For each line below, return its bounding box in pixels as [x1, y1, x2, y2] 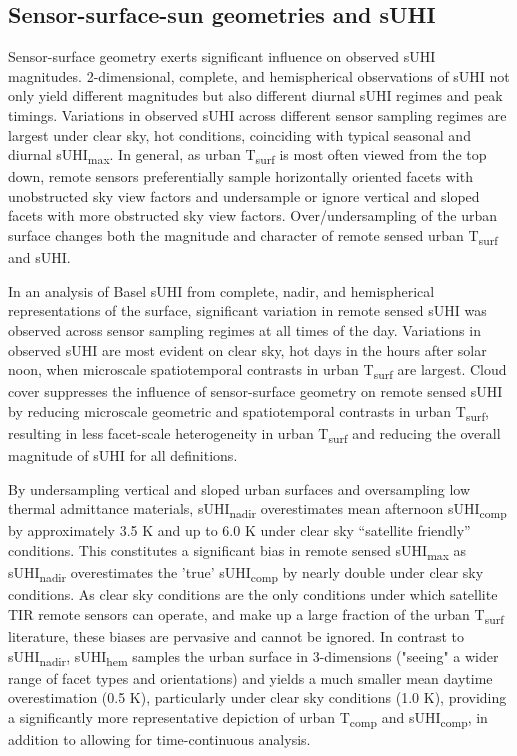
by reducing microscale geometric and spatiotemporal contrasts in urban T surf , [8, 400, 489, 424]
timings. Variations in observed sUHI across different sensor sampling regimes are [8, 104, 507, 125]
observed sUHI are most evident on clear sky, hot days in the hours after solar [8, 339, 487, 360]
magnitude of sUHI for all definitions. [8, 445, 238, 466]
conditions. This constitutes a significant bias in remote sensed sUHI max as [8, 540, 467, 563]
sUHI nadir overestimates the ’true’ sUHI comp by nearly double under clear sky [8, 562, 484, 585]
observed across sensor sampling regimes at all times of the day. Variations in [8, 319, 481, 340]
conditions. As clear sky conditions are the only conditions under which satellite [8, 584, 498, 605]
